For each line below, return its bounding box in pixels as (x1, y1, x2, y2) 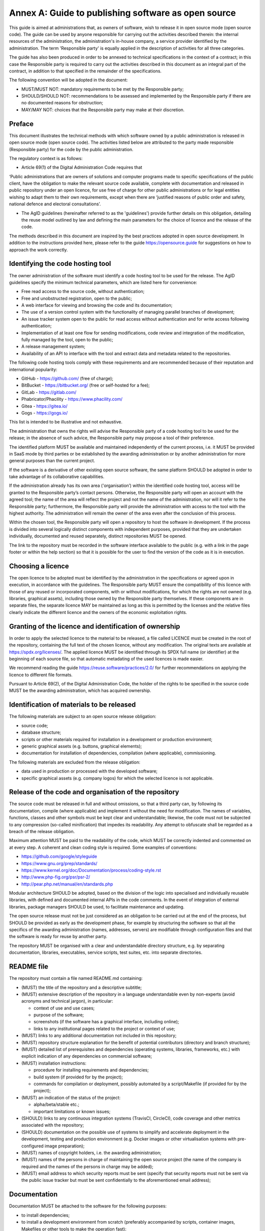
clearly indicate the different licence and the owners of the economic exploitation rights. (9, 609, 187, 615)
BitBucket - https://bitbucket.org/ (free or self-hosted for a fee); (21, 382, 150, 389)
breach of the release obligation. (9, 828, 75, 834)
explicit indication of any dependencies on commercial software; (21, 1053, 152, 1059)
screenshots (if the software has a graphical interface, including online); (33, 1019, 179, 1025)
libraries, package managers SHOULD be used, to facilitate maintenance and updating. (9, 904, 185, 909)
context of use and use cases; (33, 1005, 95, 1011)
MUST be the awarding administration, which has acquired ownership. (9, 687, 152, 694)
